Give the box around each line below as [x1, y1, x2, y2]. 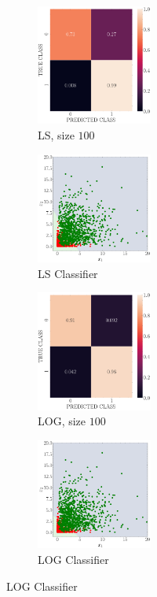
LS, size [38, 126, 75, 143]
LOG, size [38, 413, 86, 429]
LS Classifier [38, 265, 98, 281]
